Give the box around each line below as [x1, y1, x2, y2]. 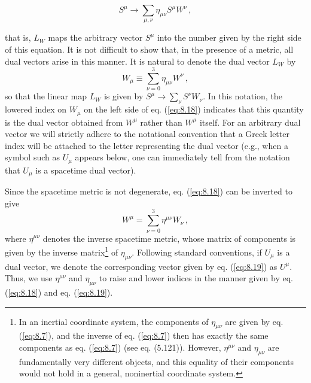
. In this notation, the [203, 90, 282, 102]
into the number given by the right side [157, 31, 301, 44]
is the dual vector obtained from [5, 115, 123, 128]
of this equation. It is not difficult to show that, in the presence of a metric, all [5, 42, 294, 55]
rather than [140, 115, 182, 128]
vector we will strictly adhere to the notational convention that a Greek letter [5, 127, 289, 140]
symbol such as [5, 151, 60, 163]
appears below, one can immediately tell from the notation [75, 151, 290, 163]
